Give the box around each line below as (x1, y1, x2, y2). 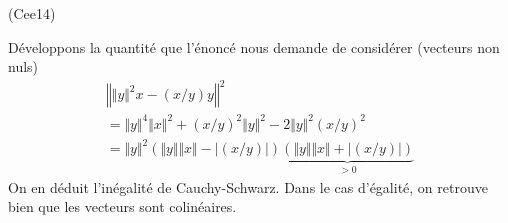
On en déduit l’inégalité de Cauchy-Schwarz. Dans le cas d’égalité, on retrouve (8, 176, 488, 197)
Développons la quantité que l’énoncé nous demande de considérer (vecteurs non (8, 36, 500, 57)
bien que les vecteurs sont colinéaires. (8, 196, 237, 217)
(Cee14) (8, 3, 56, 23)
